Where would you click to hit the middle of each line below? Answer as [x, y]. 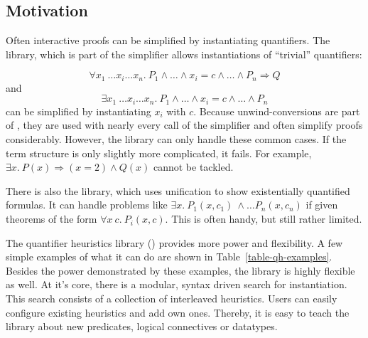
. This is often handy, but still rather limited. [264, 219]
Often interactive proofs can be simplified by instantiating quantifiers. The [168, 40]
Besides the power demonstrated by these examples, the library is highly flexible [180, 270]
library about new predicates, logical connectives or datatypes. [142, 326]
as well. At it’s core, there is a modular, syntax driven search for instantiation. [177, 284]
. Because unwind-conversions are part [277, 111]
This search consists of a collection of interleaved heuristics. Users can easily [172, 299]
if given [322, 205]
